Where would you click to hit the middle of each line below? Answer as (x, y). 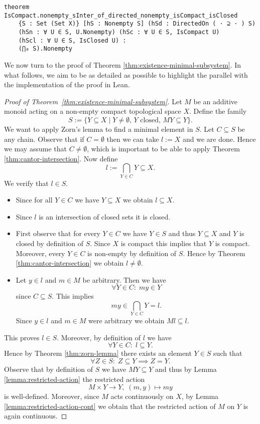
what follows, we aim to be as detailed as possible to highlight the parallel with (126, 74)
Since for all (34, 200)
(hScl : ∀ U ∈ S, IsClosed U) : (72, 40)
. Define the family (218, 111)
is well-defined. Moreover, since (52, 396)
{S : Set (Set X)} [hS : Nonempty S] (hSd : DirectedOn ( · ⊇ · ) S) (137, 24)
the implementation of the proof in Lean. (67, 84)
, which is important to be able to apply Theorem (163, 149)
